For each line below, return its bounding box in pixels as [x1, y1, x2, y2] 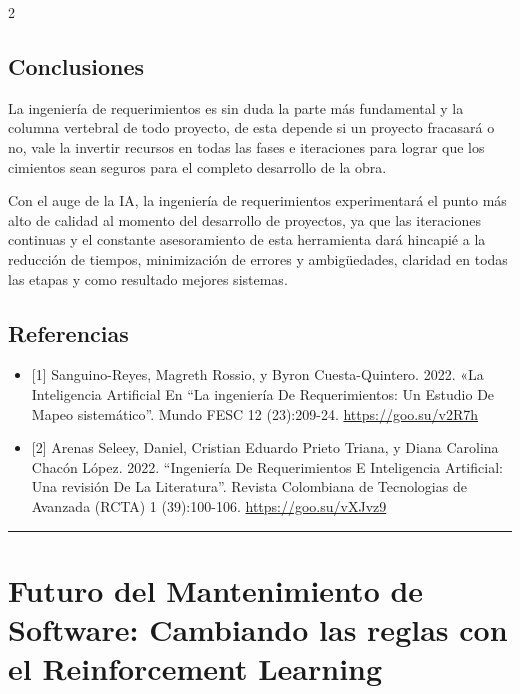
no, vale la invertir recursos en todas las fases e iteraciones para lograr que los [8, 136, 485, 157]
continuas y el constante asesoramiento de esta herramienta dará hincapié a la [8, 229, 486, 250]
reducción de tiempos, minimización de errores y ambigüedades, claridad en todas [8, 248, 508, 269]
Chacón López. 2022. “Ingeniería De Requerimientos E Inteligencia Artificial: [31, 456, 503, 477]
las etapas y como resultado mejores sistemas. [8, 268, 288, 289]
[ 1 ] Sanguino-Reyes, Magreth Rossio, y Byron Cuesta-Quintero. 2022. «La [31, 364, 484, 385]
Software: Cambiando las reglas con [8, 608, 508, 649]
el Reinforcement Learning [8, 648, 383, 689]
